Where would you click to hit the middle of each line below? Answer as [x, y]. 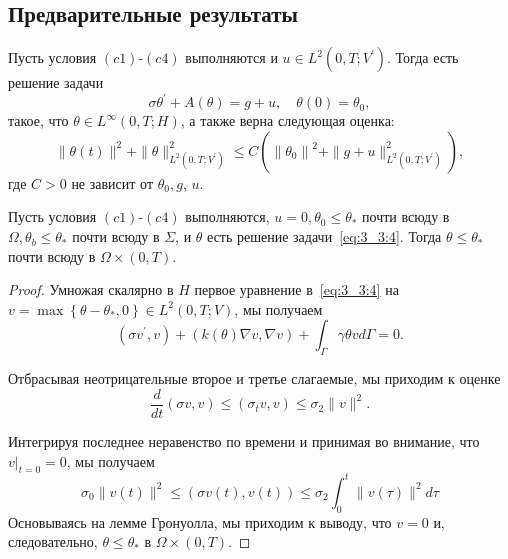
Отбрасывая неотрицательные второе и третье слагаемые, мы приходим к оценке [254, 378]
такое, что [38, 120]
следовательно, [53, 541]
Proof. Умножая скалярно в [91, 289]
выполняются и [231, 57]
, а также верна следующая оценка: [287, 120]
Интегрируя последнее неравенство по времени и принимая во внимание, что [244, 440]
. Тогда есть [423, 57]
